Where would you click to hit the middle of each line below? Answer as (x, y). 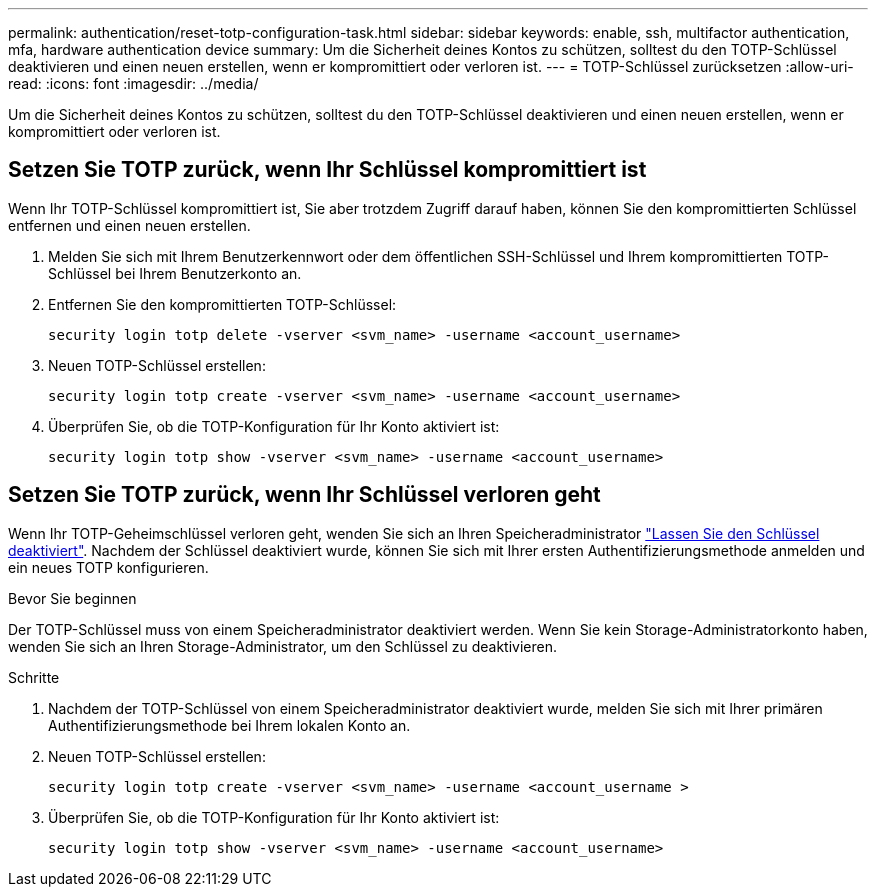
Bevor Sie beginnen (72, 598)
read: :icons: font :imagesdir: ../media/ (133, 83)
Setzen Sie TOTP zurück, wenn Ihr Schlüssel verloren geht (304, 495)
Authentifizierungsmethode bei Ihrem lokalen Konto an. (229, 725)
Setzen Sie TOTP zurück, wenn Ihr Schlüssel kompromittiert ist (327, 170)
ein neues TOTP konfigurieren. (108, 567)
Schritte (34, 677)
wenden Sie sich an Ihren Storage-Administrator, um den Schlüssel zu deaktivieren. (282, 646)
